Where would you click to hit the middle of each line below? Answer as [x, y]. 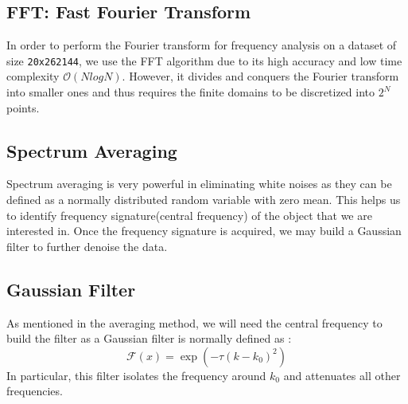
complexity [33, 76]
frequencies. [35, 391]
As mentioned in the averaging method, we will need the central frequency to [194, 322]
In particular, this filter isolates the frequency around [136, 375]
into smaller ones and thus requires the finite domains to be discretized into [191, 92]
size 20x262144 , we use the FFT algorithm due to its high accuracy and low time [204, 60]
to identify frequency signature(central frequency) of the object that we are [189, 215]
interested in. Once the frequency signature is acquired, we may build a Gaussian [204, 231]
